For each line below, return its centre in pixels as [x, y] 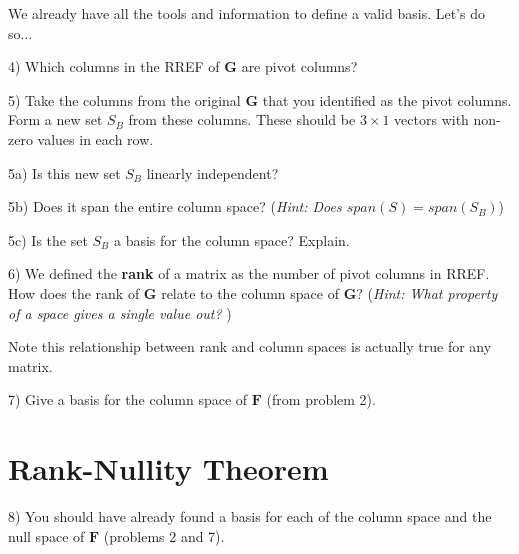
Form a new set [55, 119]
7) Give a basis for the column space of [128, 399]
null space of [46, 535]
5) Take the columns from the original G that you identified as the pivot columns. [260, 99]
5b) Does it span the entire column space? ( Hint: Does [175, 206]
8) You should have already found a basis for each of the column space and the [250, 516]
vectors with [431, 119]
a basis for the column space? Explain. [231, 239]
